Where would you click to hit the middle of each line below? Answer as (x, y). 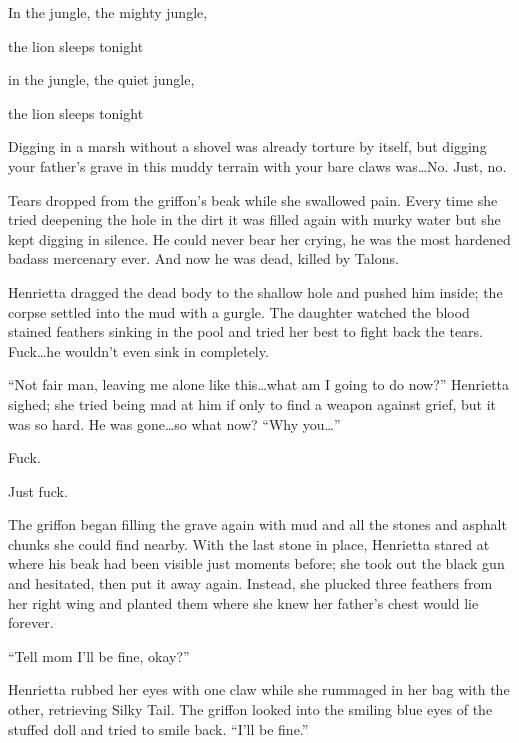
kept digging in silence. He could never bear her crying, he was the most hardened (259, 238)
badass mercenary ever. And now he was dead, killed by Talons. (203, 258)
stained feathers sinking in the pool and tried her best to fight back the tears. (246, 331)
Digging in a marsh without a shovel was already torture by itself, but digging (247, 146)
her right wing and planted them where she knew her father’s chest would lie (243, 602)
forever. (31, 622)
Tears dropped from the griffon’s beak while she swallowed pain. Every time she (253, 199)
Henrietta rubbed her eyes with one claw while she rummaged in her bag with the (259, 689)
